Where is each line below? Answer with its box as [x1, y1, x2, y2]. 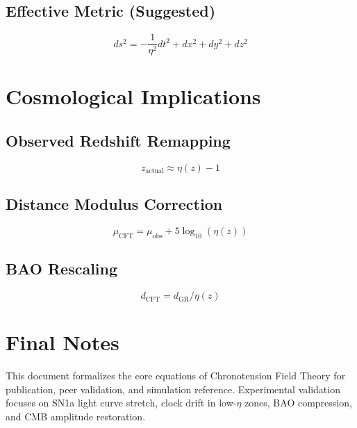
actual [145, 167, 164, 175]
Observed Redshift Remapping [6, 130, 231, 151]
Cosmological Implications [6, 82, 261, 110]
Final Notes [6, 328, 119, 356]
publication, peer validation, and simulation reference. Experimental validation [6, 381, 340, 396]
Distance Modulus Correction [6, 193, 223, 215]
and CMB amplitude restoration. [6, 409, 146, 423]
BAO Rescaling [6, 258, 118, 279]
